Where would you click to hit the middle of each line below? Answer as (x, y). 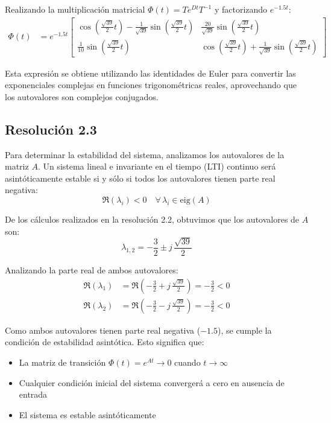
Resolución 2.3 (51, 129)
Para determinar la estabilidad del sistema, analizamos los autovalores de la (145, 154)
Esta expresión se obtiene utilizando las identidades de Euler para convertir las (150, 73)
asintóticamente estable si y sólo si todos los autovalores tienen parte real (140, 178)
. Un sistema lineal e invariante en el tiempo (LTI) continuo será (157, 166)
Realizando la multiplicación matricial (75, 9)
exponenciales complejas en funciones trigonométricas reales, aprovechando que (151, 85)
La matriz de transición (62, 362)
